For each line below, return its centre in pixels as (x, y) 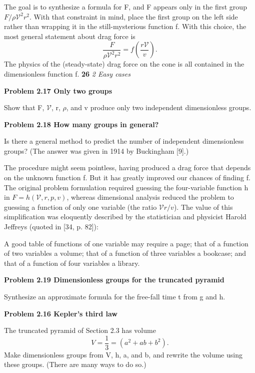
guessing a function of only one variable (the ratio (80, 207)
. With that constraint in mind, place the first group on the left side (133, 16)
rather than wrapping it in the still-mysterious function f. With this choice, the (125, 26)
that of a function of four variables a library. (72, 263)
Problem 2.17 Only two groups (58, 90)
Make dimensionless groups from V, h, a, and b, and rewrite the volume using (123, 354)
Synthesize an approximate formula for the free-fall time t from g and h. (115, 296)
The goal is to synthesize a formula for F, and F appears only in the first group (125, 7)
